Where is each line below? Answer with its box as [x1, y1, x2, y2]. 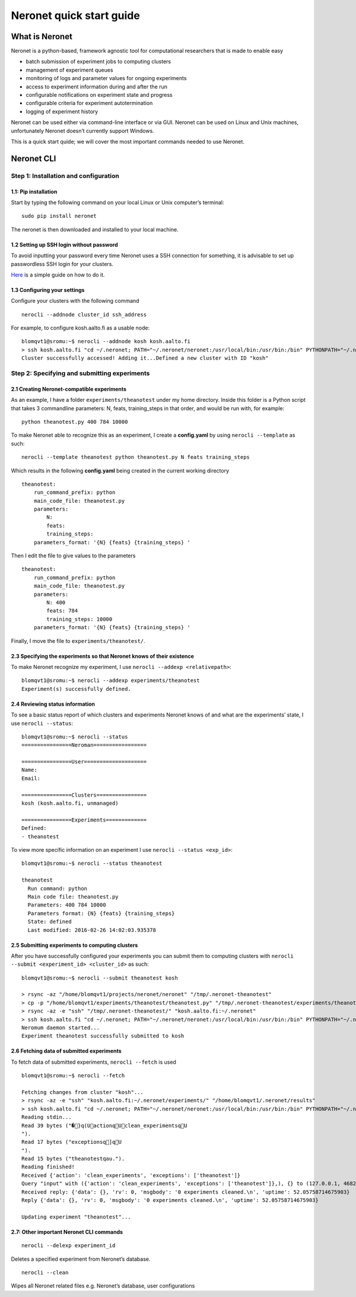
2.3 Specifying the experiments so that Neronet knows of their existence [11, 652, 194, 659]
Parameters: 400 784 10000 [27, 902, 106, 908]
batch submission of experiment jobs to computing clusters [26, 58, 171, 65]
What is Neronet [11, 31, 72, 42]
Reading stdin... [21, 1114, 72, 1121]
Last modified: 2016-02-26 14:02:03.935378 [27, 927, 157, 933]
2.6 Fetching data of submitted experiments [11, 1048, 122, 1055]
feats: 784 [46, 607, 78, 614]
